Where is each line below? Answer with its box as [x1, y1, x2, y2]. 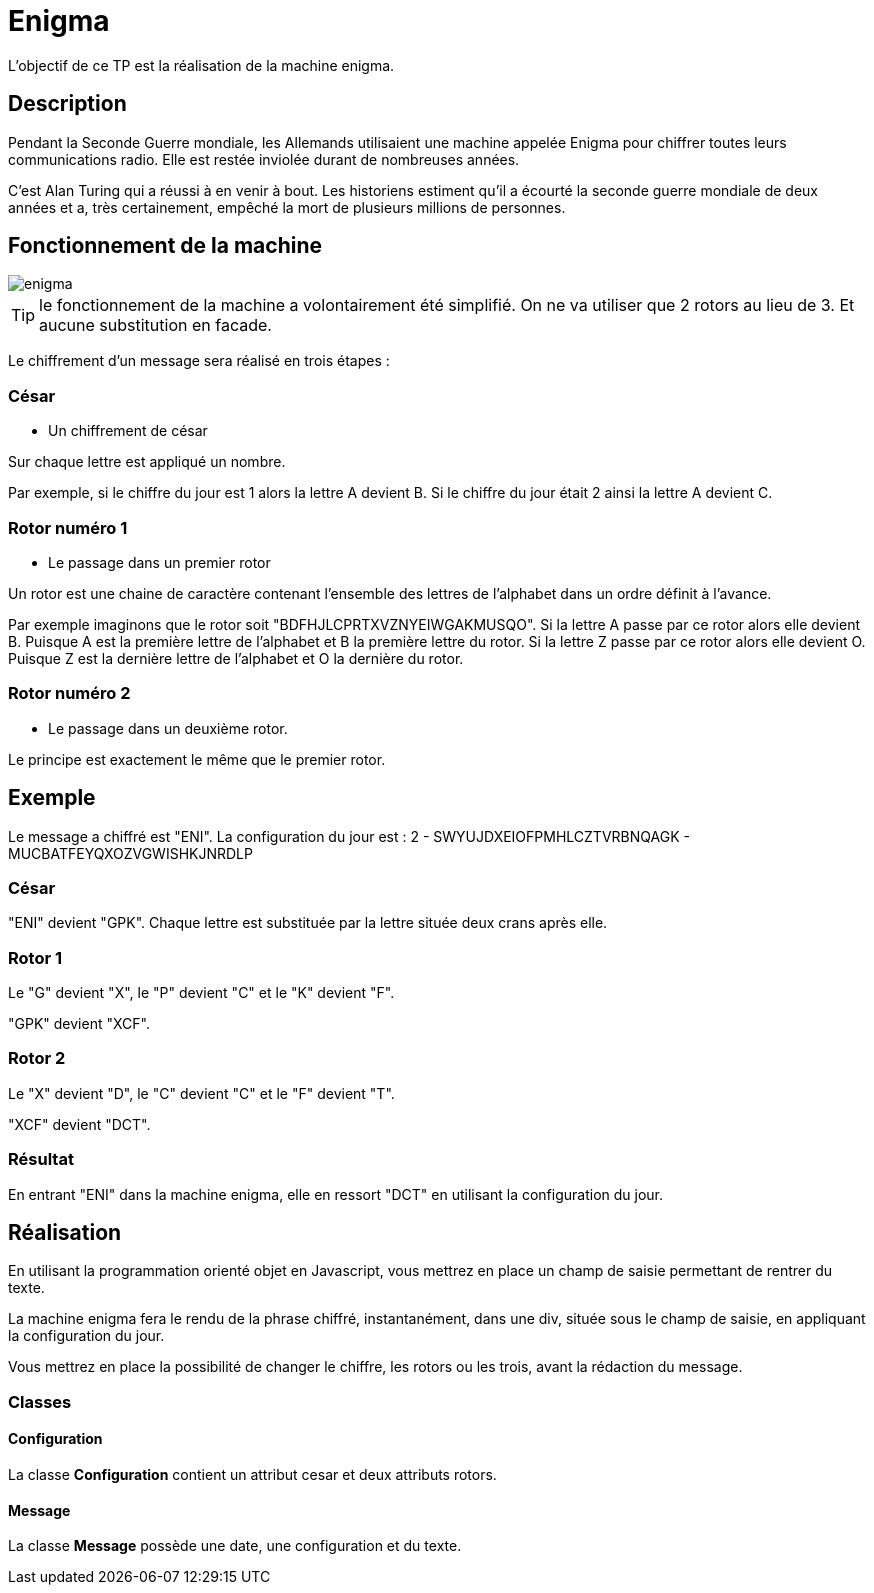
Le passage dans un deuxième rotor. [48, 719, 288, 737]
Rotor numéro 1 [8, 517, 128, 538]
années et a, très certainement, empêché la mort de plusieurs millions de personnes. [8, 198, 566, 216]
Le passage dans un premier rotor [48, 553, 271, 571]
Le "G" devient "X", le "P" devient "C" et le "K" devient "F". [8, 984, 395, 1002]
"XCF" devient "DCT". [8, 1115, 151, 1133]
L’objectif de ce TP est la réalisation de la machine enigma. [8, 56, 395, 74]
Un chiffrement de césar [48, 422, 208, 440]
